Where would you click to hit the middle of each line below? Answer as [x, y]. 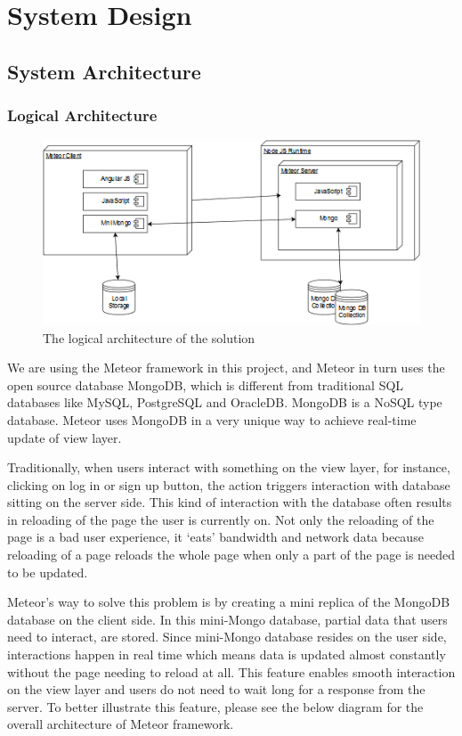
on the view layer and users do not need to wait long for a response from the [216, 689]
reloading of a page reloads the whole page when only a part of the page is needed [231, 555]
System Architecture [104, 71]
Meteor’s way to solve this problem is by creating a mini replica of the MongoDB [229, 602]
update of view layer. [65, 437]
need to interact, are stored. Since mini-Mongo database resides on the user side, [227, 637]
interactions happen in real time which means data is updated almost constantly [227, 654]
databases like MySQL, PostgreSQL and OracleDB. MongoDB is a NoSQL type [225, 402]
